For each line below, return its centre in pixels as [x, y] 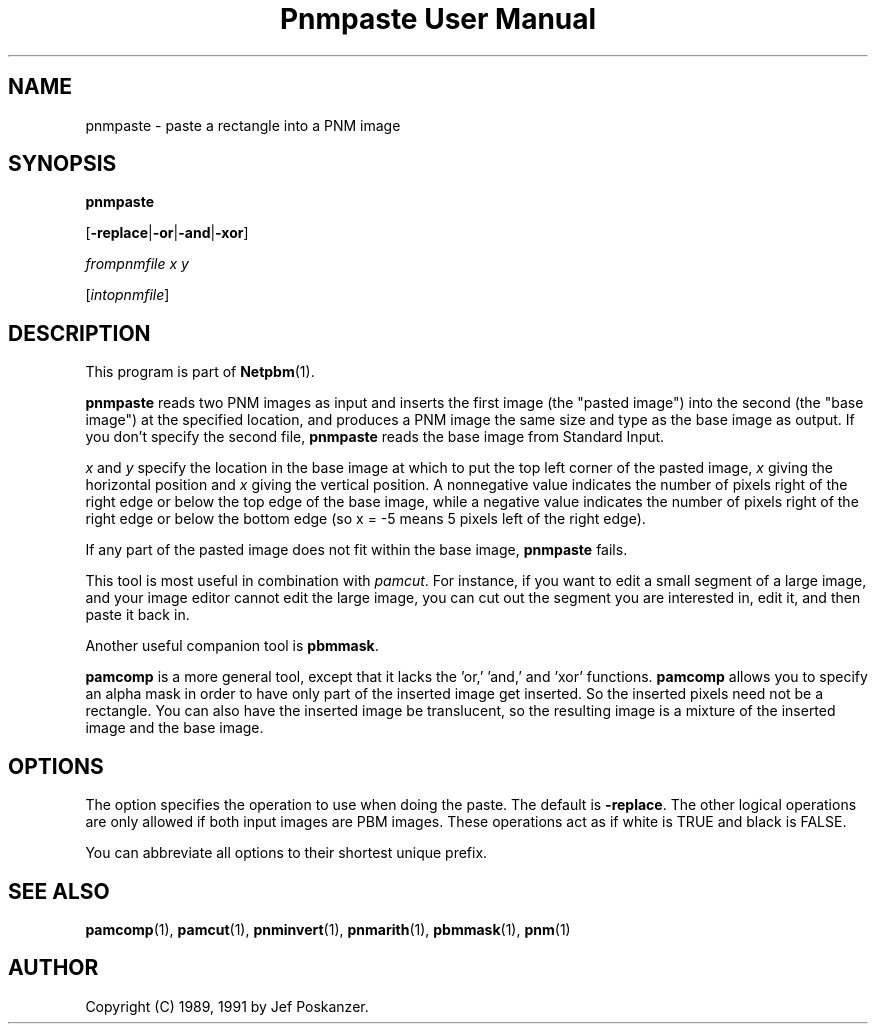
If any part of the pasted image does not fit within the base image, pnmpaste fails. [356, 550]
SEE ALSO [59, 891]
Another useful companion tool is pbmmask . [232, 646]
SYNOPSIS [62, 164]
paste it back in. [137, 615]
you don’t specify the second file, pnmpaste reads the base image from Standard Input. [375, 437]
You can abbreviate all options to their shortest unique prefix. [286, 853]
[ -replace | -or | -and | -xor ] [167, 233]
